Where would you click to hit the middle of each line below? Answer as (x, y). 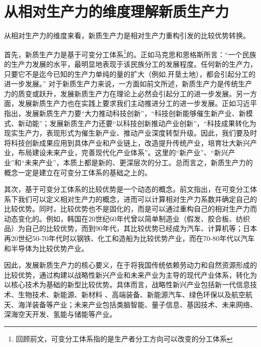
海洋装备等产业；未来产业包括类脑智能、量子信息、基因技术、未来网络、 (137, 304)
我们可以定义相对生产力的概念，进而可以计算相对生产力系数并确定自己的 (137, 199)
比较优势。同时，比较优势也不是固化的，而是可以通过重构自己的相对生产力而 (130, 209)
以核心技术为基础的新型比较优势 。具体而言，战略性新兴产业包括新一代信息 (127, 284)
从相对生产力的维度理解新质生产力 (117, 11)
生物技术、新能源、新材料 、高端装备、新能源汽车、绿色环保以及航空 (132, 295)
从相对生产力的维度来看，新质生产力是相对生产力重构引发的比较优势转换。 (127, 35)
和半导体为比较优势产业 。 (46, 248)
